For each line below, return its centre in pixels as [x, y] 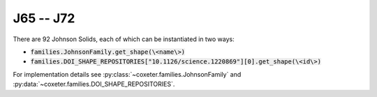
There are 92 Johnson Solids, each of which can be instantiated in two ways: [124, 39]
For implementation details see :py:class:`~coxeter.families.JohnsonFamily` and [127, 74]
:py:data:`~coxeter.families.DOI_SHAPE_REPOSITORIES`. [94, 84]
